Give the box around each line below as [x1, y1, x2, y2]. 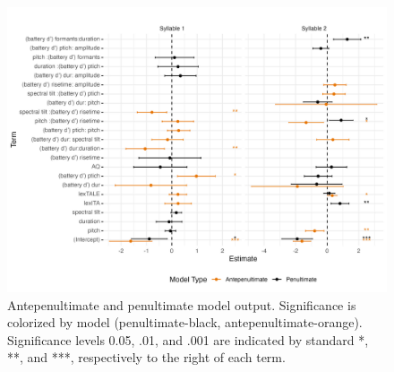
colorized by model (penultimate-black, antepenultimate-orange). [7, 313, 363, 332]
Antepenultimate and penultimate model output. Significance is [7, 295, 356, 314]
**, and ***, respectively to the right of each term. [7, 348, 286, 367]
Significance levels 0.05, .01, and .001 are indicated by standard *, [7, 330, 369, 349]
